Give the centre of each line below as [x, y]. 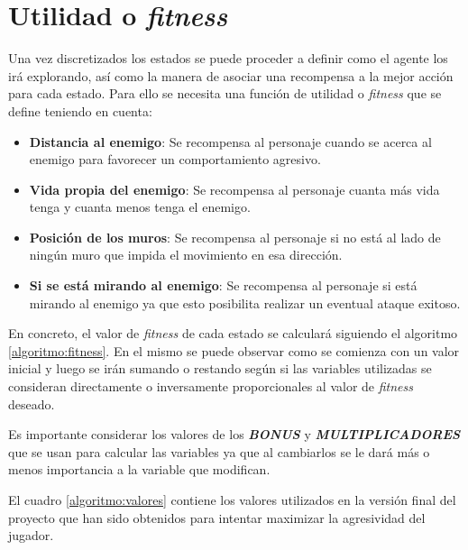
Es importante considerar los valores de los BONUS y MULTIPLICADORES [234, 434]
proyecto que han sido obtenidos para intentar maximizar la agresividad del [217, 517]
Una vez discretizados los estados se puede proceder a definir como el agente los [228, 58]
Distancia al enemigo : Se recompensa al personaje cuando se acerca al [230, 141]
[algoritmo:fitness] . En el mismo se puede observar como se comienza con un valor [234, 350]
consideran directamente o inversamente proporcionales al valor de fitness [211, 386]
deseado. [32, 403]
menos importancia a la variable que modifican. [139, 469]
